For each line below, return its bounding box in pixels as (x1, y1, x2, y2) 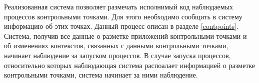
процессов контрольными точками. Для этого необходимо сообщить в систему (4, 11, 242, 21)
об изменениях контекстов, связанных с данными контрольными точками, (4, 40, 228, 51)
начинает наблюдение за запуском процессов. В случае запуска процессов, (4, 50, 231, 60)
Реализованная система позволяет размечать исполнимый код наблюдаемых (4, 1, 233, 11)
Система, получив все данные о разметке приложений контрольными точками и (4, 30, 247, 41)
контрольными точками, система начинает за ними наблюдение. (4, 70, 198, 80)
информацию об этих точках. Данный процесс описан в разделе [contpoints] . (4, 21, 238, 31)
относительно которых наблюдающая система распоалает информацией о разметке (4, 60, 255, 70)
